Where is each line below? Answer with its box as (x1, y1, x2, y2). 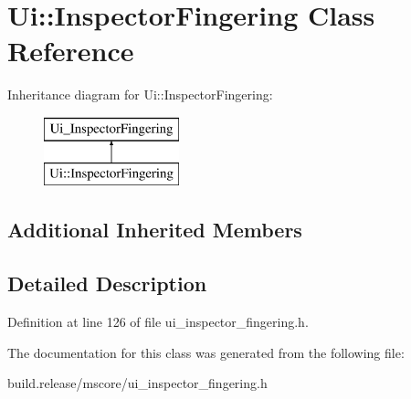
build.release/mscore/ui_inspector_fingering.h (7, 373, 268, 393)
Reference (7, 32, 134, 69)
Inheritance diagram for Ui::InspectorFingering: (7, 85, 273, 104)
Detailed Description (7, 269, 207, 298)
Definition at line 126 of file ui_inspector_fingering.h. (7, 312, 309, 331)
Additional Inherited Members (7, 215, 302, 244)
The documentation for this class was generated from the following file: (7, 342, 405, 362)
